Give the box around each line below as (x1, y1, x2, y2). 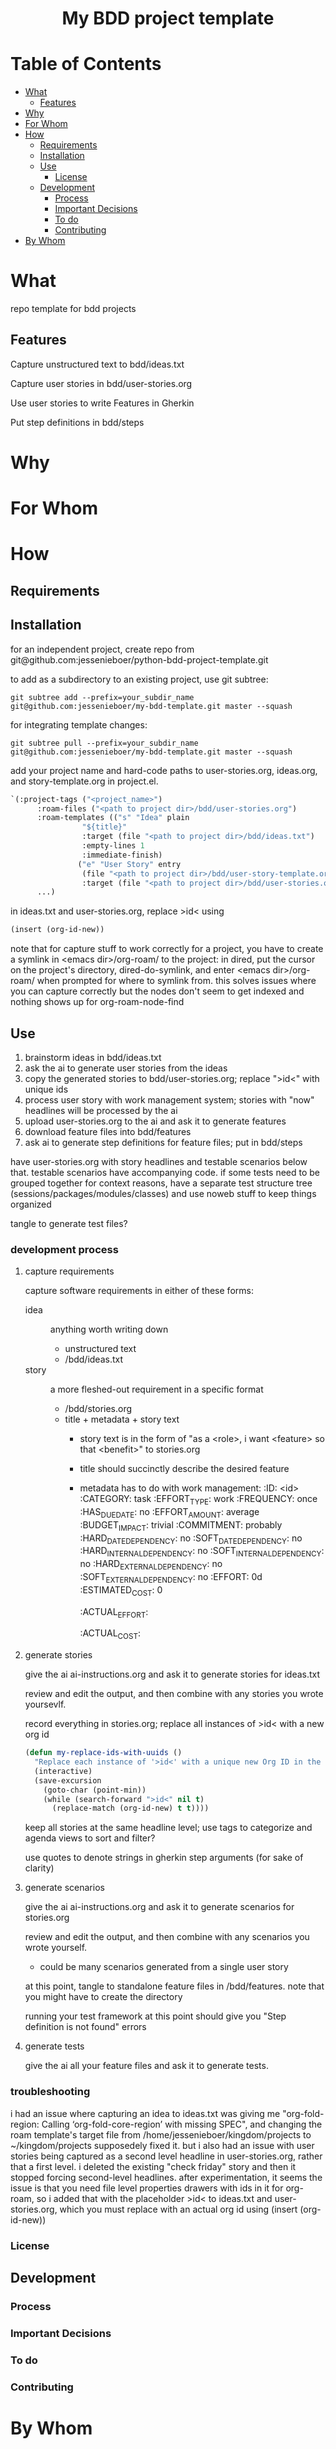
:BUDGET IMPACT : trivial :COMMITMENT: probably (79, 1518, 283, 1533)
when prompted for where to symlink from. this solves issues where (36, 975, 317, 987)
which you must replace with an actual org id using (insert (59, 2203, 298, 2215)
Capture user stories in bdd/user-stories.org (10, 377, 193, 389)
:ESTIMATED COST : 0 (79, 1583, 163, 1598)
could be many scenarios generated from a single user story (39, 1961, 289, 1973)
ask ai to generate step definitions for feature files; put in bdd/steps (24, 1136, 303, 1148)
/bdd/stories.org (64, 1403, 133, 1415)
